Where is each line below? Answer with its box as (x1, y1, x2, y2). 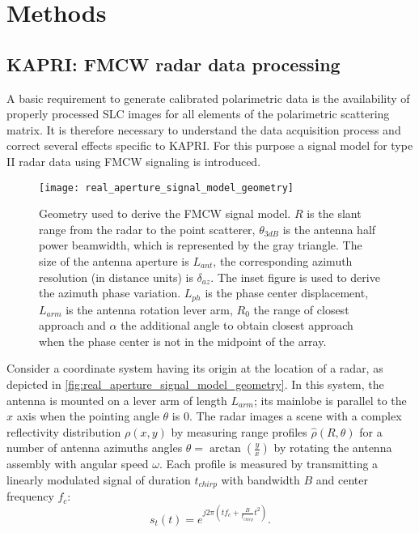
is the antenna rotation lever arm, (66, 301, 233, 318)
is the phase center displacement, (205, 284, 369, 301)
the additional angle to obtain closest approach (121, 317, 353, 334)
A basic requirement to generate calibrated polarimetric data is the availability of (6, 89, 410, 106)
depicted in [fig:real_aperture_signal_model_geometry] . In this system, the (6, 376, 384, 392)
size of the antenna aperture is (39, 252, 189, 269)
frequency (6, 488, 54, 505)
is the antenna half (282, 220, 376, 237)
